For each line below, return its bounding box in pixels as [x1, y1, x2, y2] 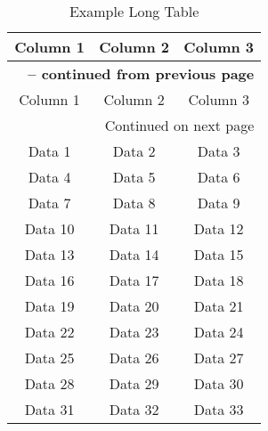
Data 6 [197, 167, 240, 187]
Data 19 [24, 296, 75, 316]
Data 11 [109, 218, 159, 239]
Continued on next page [104, 115, 255, 135]
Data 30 [193, 373, 244, 394]
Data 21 [193, 296, 244, 316]
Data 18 [193, 270, 244, 290]
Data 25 [24, 347, 75, 368]
